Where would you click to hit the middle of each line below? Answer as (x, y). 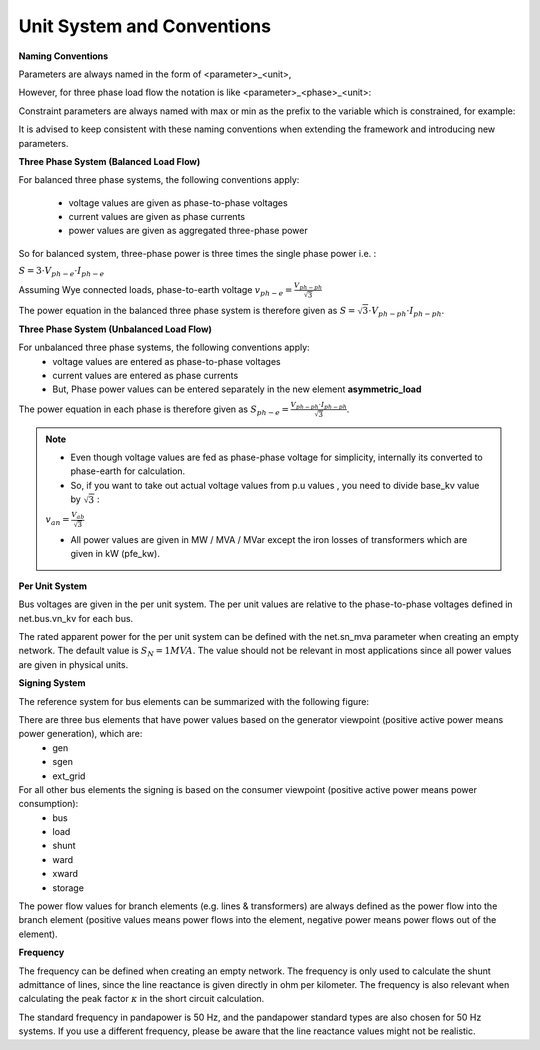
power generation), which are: (80, 734)
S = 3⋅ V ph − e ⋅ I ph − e (61, 272)
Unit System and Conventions (145, 26)
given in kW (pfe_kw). (115, 554)
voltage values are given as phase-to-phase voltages (178, 202)
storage (68, 887)
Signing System (52, 683)
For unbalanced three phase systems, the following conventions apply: (164, 347)
